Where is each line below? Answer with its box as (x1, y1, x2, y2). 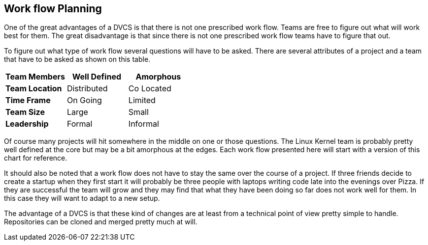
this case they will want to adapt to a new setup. (4, 194, 160, 203)
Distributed (66, 83, 108, 94)
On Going (66, 95, 102, 106)
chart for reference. (4, 154, 67, 163)
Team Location (5, 83, 62, 94)
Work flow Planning (4, 2, 102, 15)
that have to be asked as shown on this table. (4, 55, 151, 64)
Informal (128, 119, 159, 129)
